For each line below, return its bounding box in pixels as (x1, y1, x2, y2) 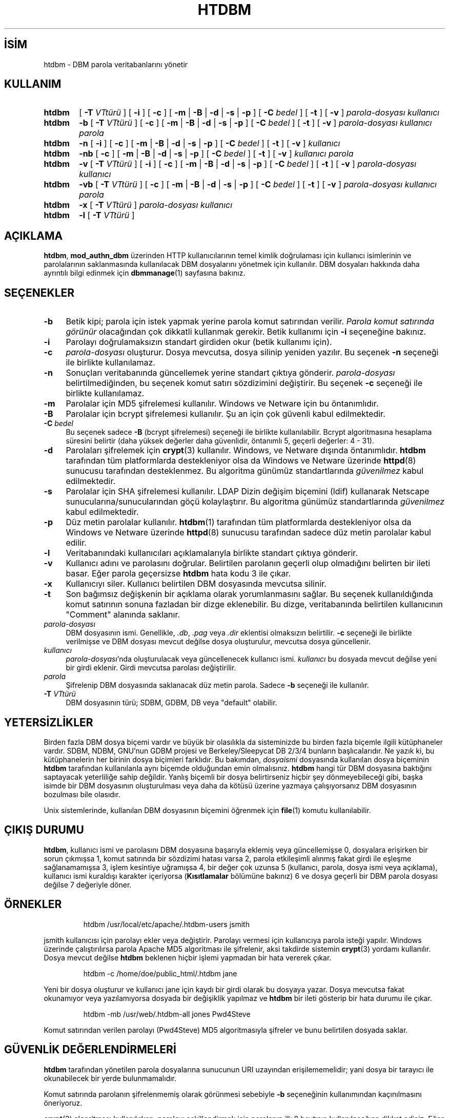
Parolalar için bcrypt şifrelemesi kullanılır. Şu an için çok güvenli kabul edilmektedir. (66, 409, 385, 419)
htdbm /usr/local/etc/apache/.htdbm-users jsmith (83, 919, 250, 929)
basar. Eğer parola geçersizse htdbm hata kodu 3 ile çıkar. (66, 568, 291, 579)
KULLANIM (4, 78, 62, 91)
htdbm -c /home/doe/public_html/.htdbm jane (83, 969, 237, 978)
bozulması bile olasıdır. (44, 789, 120, 799)
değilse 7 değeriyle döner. (44, 880, 132, 889)
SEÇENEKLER (4, 286, 75, 299)
